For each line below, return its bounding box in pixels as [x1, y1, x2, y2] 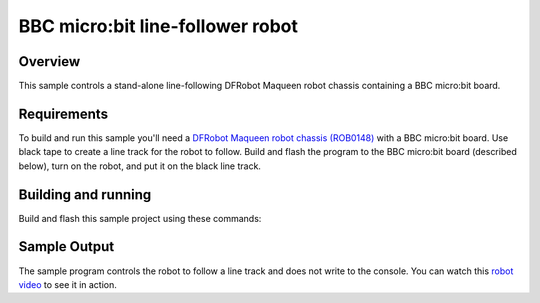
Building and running [18, 186, 152, 203]
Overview [18, 53, 81, 70]
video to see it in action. [18, 278, 117, 290]
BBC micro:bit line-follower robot [18, 15, 299, 37]
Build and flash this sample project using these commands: [18, 212, 262, 224]
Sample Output [18, 238, 115, 255]
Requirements [18, 105, 109, 122]
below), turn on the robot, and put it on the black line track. [18, 160, 262, 172]
